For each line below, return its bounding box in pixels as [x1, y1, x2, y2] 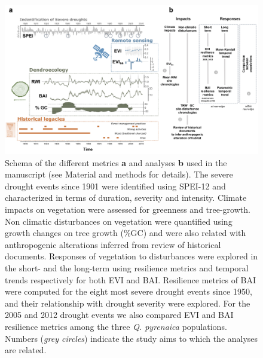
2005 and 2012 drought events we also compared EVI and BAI [5, 308, 234, 321]
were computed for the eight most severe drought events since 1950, [5, 285, 252, 298]
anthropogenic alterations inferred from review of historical [5, 238, 221, 250]
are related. [5, 344, 47, 356]
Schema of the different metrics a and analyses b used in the [5, 156, 227, 169]
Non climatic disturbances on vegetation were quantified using [5, 215, 233, 227]
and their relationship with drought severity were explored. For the [5, 296, 250, 309]
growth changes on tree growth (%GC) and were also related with [5, 227, 246, 239]
